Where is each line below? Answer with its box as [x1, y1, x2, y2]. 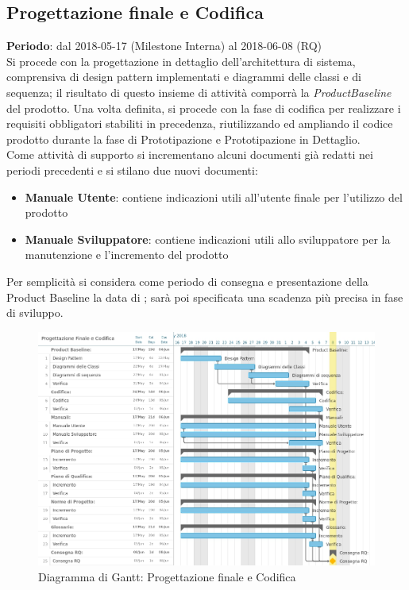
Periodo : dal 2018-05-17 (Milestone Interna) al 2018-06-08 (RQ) [6, 37, 322, 54]
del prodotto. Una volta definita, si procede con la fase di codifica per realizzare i [6, 99, 401, 116]
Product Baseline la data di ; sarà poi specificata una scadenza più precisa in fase [6, 288, 403, 305]
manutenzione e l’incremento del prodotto [25, 246, 229, 263]
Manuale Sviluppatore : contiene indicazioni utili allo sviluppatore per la [25, 230, 391, 247]
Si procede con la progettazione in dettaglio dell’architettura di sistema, [6, 52, 356, 69]
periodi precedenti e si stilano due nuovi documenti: [6, 161, 258, 178]
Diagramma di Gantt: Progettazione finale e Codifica [38, 568, 296, 584]
